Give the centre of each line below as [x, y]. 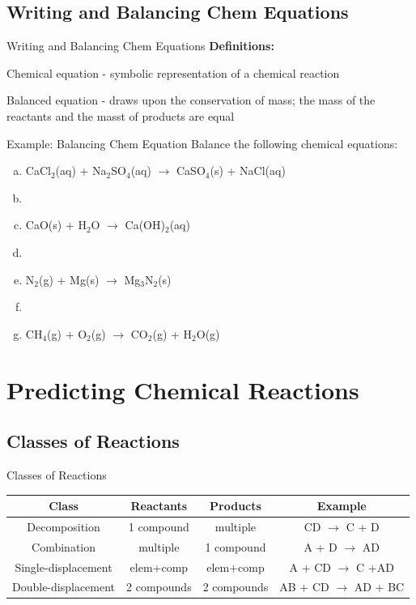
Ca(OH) [145, 225]
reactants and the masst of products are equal [121, 115]
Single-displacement [64, 567]
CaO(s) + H [56, 225]
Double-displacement [64, 587]
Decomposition [64, 526]
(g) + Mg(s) [69, 279]
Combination [64, 546]
